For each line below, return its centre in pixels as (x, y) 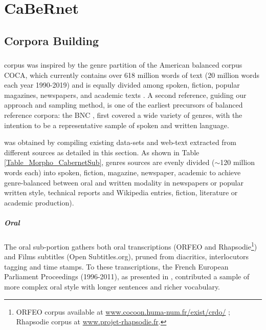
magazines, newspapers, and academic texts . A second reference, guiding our (125, 95)
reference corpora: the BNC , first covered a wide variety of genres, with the (123, 115)
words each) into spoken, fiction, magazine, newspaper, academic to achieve (123, 172)
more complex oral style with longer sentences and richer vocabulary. (112, 286)
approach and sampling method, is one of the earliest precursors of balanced (124, 105)
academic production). (39, 202)
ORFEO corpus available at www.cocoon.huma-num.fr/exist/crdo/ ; (123, 311)
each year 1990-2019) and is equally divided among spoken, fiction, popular (122, 85)
